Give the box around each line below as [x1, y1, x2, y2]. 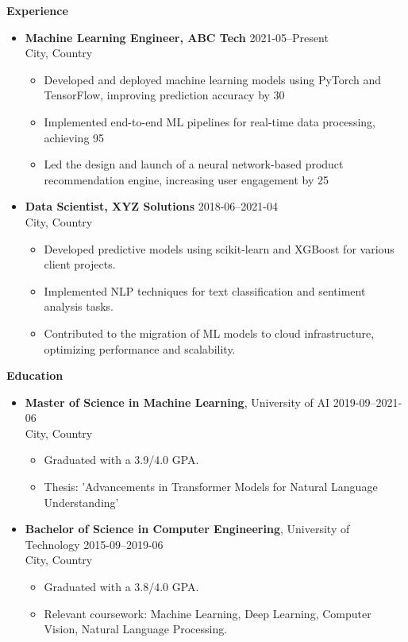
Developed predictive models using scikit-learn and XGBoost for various [44, 240, 395, 257]
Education [6, 367, 64, 384]
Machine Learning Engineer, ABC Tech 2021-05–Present [25, 29, 329, 45]
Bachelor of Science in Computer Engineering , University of [25, 520, 350, 537]
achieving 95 [44, 129, 105, 145]
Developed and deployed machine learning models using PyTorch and [44, 71, 382, 87]
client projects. [44, 256, 116, 273]
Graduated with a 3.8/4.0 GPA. [44, 578, 199, 595]
